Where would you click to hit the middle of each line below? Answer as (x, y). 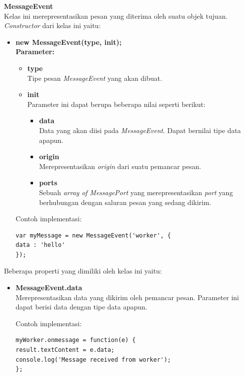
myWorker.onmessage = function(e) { (76, 340)
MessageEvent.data (49, 288)
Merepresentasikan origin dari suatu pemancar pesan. (120, 166)
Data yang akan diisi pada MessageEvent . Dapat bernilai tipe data (140, 130)
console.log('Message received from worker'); (93, 359)
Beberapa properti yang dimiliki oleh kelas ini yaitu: (83, 271)
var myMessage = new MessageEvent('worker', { (93, 235)
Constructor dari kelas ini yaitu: (52, 25)
